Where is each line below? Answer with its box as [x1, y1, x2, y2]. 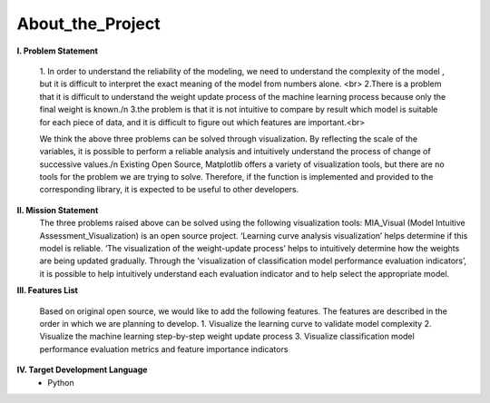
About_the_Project [16, 14, 161, 34]
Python [47, 377, 74, 388]
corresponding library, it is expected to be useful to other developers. [39, 184, 299, 195]
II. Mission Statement [16, 204, 99, 215]
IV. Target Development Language [16, 364, 148, 376]
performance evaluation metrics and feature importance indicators [39, 343, 289, 354]
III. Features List [16, 285, 79, 296]
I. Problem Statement [16, 45, 99, 56]
